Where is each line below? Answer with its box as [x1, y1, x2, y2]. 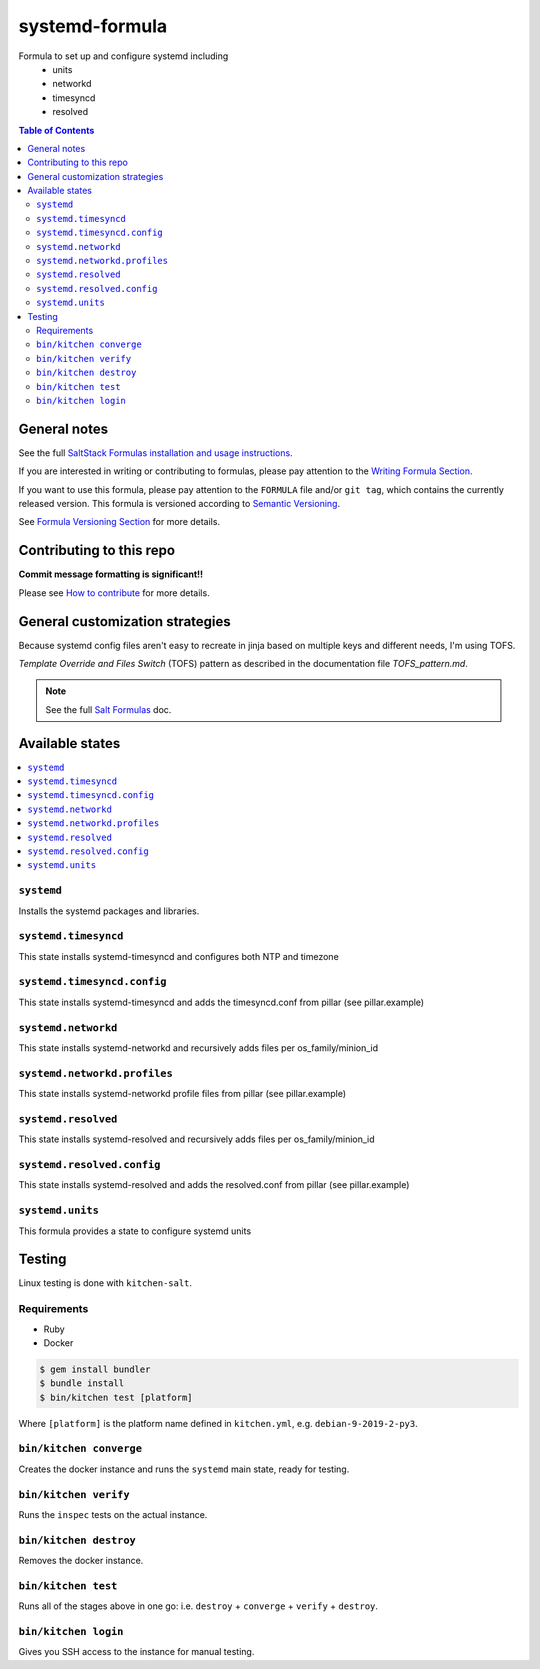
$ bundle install [39, 1378, 125, 1389]
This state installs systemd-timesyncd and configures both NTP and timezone [18, 950, 339, 962]
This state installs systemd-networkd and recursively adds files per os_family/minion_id [18, 1041, 379, 1054]
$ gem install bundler [39, 1363, 151, 1375]
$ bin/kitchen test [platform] [39, 1391, 194, 1403]
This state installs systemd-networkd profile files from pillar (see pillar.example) [18, 1088, 347, 1100]
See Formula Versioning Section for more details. [18, 516, 220, 528]
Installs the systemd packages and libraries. [18, 905, 200, 917]
